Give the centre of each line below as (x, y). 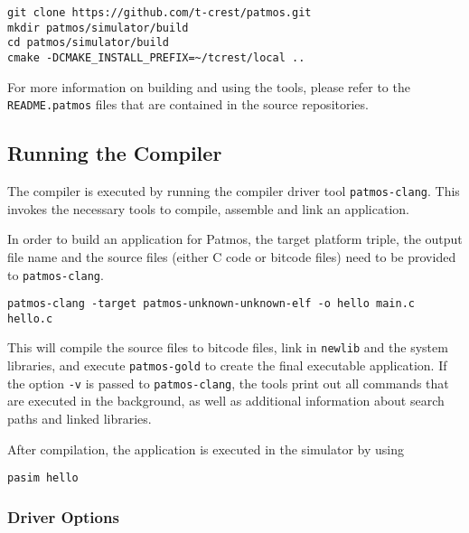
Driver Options (63, 516)
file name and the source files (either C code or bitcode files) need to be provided (232, 256)
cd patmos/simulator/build (88, 43)
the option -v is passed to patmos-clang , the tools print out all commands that (228, 383)
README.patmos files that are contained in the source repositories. (188, 104)
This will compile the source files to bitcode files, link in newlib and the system (228, 347)
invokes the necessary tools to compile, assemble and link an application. (208, 208)
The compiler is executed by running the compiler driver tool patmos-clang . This (234, 191)
